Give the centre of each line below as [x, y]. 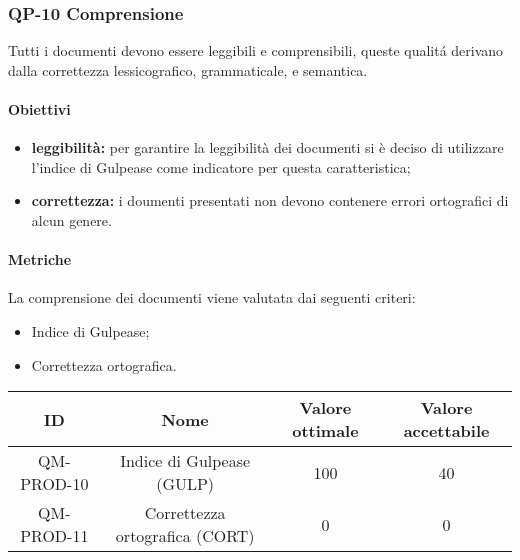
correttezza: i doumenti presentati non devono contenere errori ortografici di [270, 200]
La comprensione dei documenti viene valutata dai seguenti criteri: [212, 297]
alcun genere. [71, 219]
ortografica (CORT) [185, 536]
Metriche [40, 259]
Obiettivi [39, 109]
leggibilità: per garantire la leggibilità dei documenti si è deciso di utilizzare [267, 147]
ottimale [325, 431]
